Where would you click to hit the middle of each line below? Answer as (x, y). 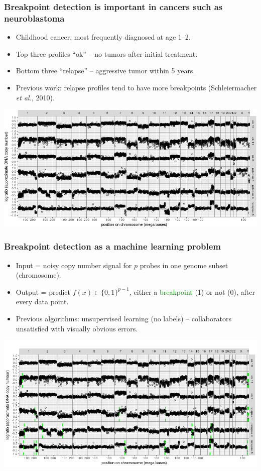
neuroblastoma (34, 18)
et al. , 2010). (35, 97)
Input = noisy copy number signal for (74, 265)
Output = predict (43, 291)
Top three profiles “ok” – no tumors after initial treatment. (107, 53)
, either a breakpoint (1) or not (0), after (192, 291)
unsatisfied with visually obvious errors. (77, 328)
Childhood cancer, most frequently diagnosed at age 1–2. (103, 37)
